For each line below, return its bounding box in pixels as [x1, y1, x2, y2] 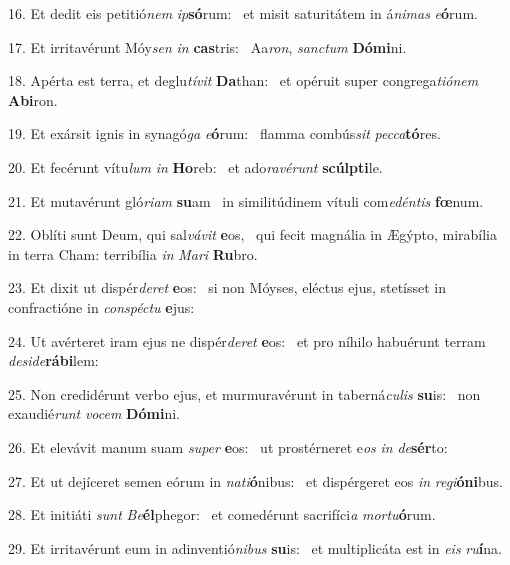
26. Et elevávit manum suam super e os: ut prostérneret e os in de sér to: [8, 436, 448, 457]
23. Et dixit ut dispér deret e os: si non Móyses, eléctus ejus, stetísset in [8, 277, 447, 298]
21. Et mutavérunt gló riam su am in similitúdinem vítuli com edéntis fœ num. [8, 190, 484, 211]
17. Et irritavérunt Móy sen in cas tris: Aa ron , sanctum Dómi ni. [8, 36, 407, 57]
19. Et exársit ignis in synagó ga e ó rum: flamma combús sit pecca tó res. [8, 123, 441, 144]
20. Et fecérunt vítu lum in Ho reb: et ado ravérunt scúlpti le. [8, 156, 383, 177]
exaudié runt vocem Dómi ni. [8, 403, 180, 424]
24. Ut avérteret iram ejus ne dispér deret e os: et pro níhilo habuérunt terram [8, 330, 486, 351]
